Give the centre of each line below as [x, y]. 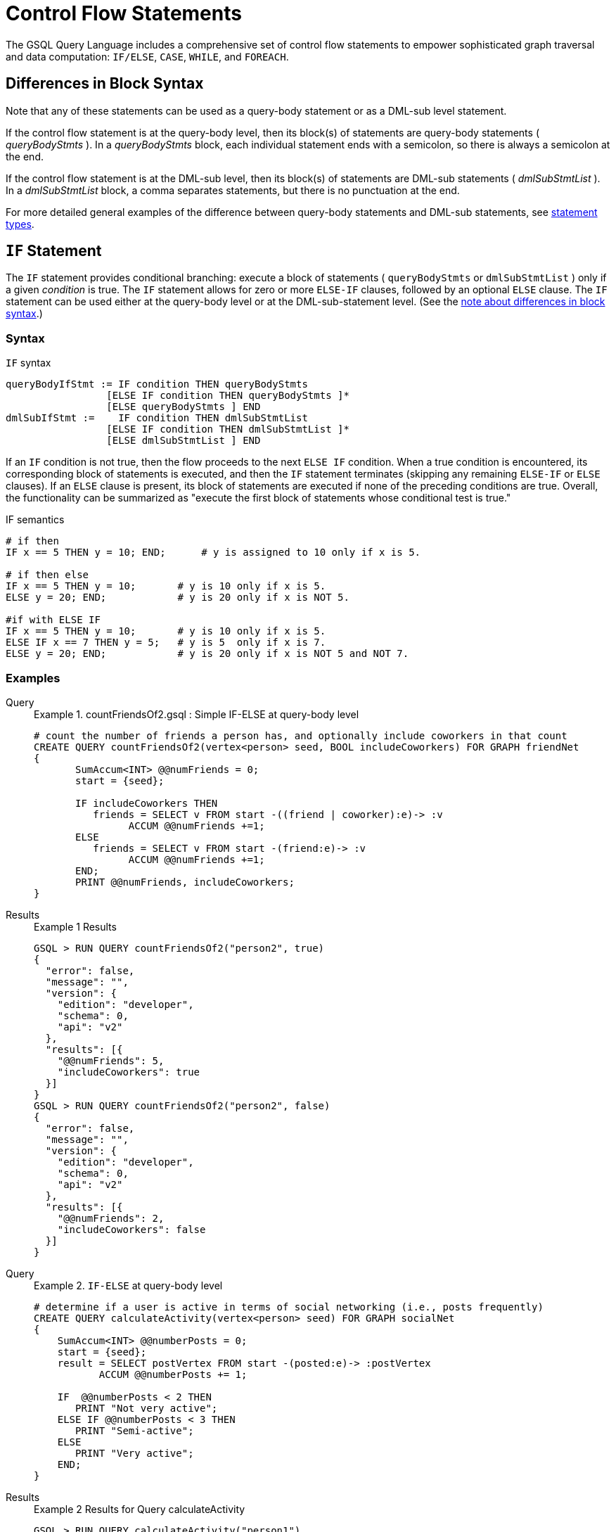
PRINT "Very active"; [135, 1453]
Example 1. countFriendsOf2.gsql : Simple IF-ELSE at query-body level [197, 714]
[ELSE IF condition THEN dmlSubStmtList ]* [228, 429]
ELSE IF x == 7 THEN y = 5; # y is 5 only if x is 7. [166, 643]
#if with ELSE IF [53, 620]
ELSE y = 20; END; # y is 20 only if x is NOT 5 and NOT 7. [207, 654]
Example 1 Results [75, 926]
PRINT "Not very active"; [147, 1408]
